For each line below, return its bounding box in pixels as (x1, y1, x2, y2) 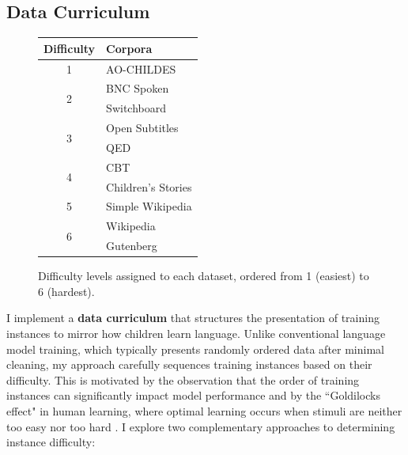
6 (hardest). (38, 282, 95, 299)
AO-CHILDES (106, 60, 176, 77)
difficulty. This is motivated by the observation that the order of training (6, 371, 360, 388)
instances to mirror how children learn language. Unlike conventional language (6, 325, 386, 342)
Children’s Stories (106, 178, 192, 195)
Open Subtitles (106, 119, 179, 136)
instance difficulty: (6, 434, 96, 450)
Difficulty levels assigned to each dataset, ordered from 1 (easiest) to (38, 267, 369, 284)
